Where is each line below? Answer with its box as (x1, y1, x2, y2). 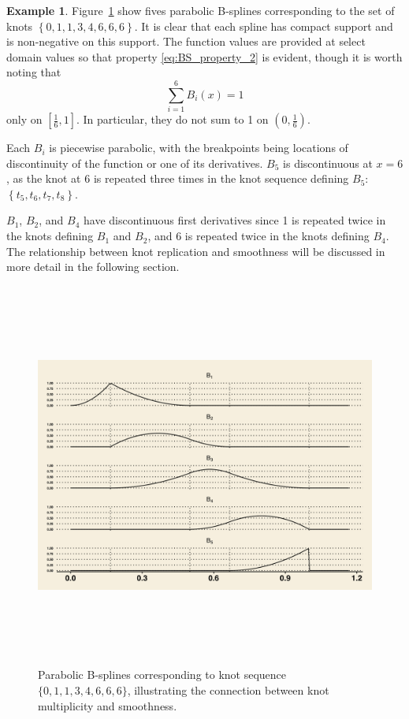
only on (6, 111, 43, 128)
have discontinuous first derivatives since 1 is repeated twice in (84, 212, 386, 228)
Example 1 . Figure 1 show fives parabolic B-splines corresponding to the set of (6, 2, 395, 18)
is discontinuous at (283, 154, 373, 171)
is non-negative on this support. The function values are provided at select (6, 33, 366, 50)
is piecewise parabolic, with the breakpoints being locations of (49, 139, 348, 156)
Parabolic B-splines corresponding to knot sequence (38, 666, 287, 683)
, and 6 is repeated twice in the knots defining (147, 228, 370, 244)
